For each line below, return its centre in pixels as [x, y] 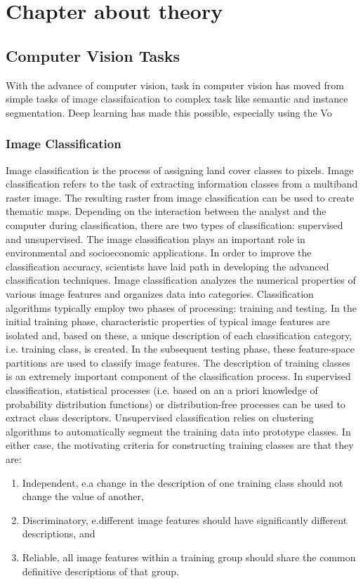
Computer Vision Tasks [93, 55]
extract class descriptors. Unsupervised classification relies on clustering [160, 418]
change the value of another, [83, 496]
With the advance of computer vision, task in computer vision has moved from [175, 85]
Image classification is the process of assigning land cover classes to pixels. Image [180, 170]
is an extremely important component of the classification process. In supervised [178, 376]
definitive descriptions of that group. [100, 571]
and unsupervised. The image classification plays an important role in [156, 238]
